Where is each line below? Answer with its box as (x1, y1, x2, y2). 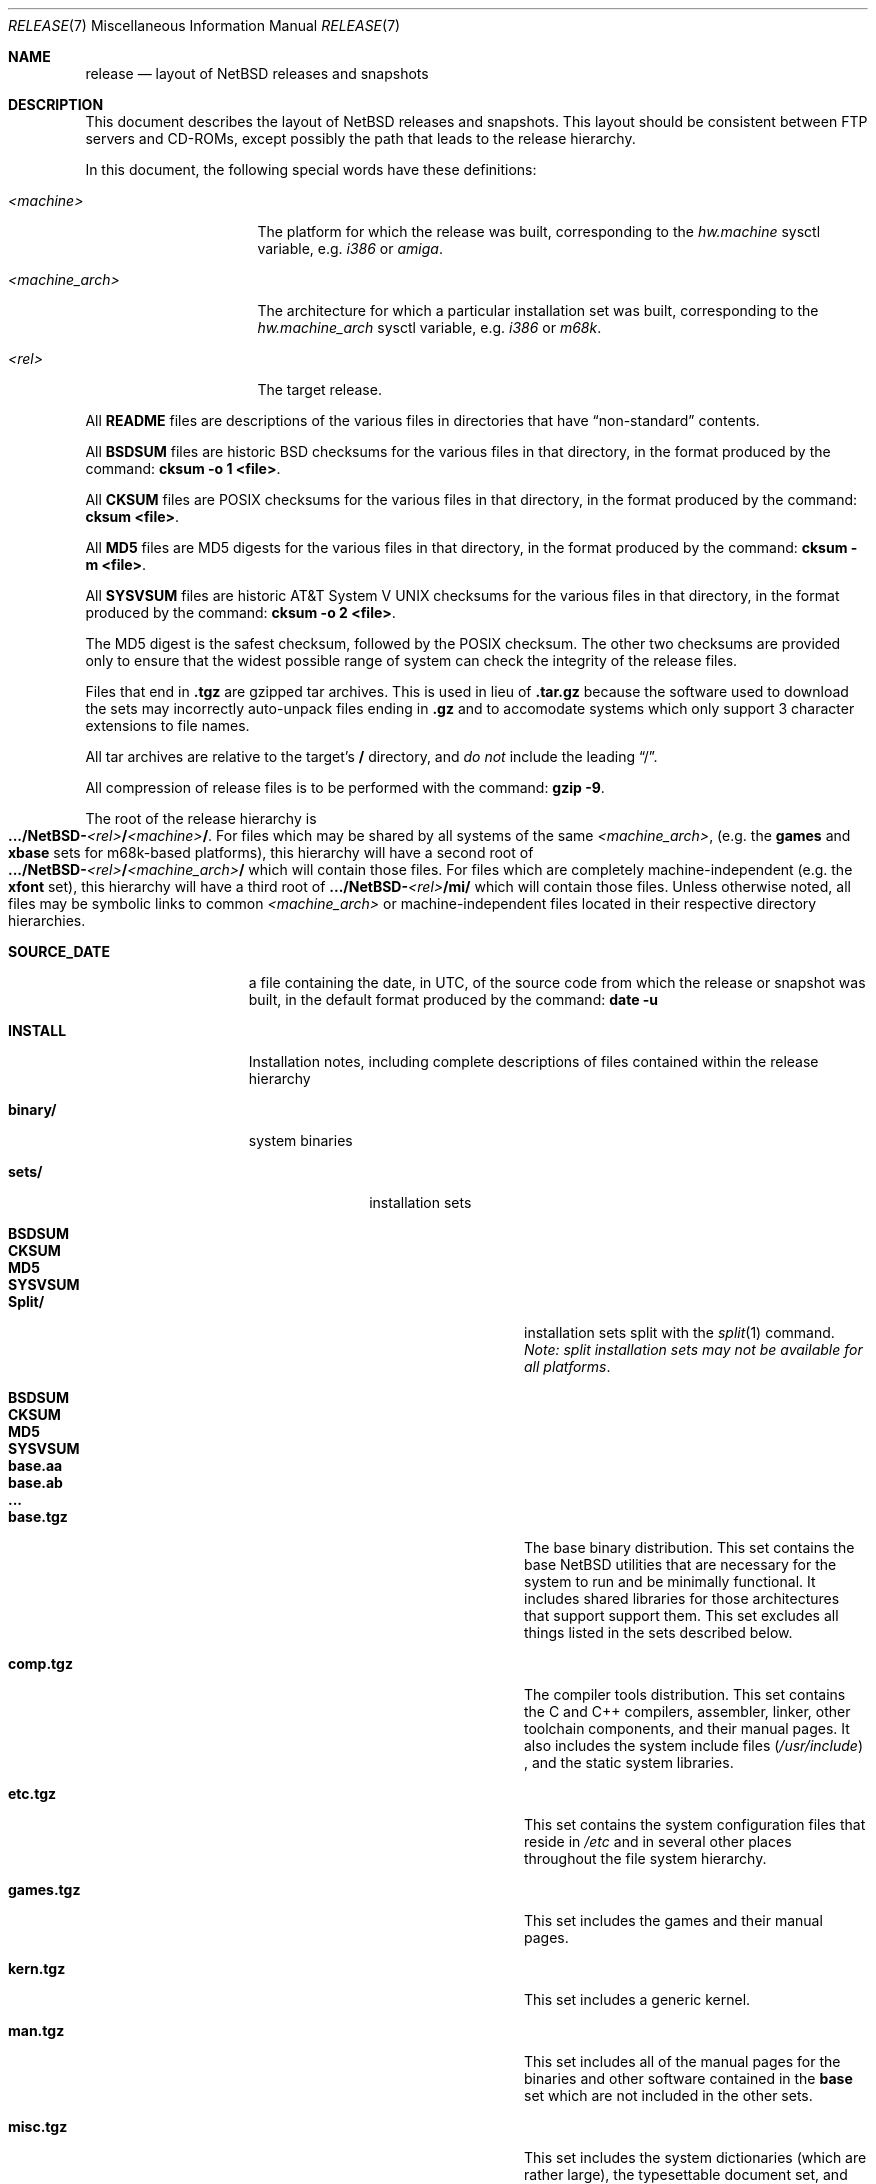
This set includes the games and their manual (524, 1912, 823, 1929)
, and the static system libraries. (524, 1754, 734, 1771)
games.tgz (8, 1881, 81, 1898)
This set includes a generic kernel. (524, 1991, 751, 2008)
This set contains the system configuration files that (524, 1816, 866, 1833)
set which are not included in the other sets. (524, 2087, 813, 2104)
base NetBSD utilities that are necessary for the (524, 1556, 837, 1573)
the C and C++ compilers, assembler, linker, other (524, 1703, 851, 1720)
